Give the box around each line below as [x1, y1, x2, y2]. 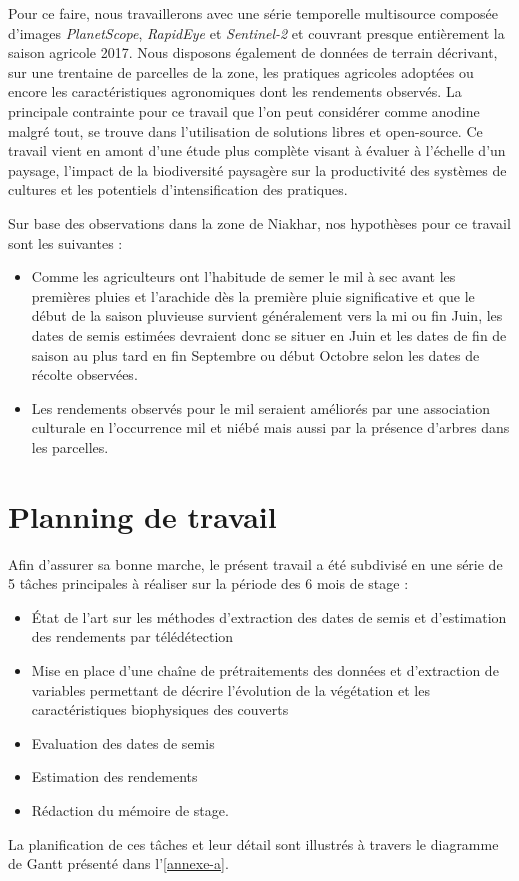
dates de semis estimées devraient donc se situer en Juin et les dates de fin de [31, 324, 507, 345]
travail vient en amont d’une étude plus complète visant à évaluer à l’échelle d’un [8, 140, 506, 161]
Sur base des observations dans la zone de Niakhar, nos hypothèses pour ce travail [8, 212, 511, 233]
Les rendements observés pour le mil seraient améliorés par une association [31, 397, 491, 418]
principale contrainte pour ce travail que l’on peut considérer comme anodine [8, 100, 480, 121]
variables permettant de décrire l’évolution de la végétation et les [31, 679, 430, 700]
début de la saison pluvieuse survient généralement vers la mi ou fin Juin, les [31, 305, 503, 326]
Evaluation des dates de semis [31, 732, 215, 753]
